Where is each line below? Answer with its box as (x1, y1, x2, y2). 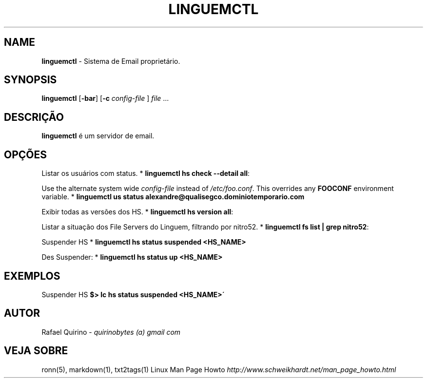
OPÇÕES (4, 148, 47, 161)
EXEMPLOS (4, 269, 60, 282)
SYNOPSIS (4, 74, 57, 86)
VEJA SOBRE (4, 344, 68, 357)
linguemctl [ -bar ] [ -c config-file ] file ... (41, 94, 169, 103)
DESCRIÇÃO (4, 111, 64, 123)
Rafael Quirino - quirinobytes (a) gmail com (41, 327, 181, 336)
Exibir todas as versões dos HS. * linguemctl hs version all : (41, 208, 233, 216)
